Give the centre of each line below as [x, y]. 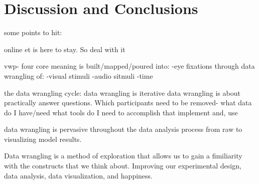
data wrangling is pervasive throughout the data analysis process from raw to [123, 129]
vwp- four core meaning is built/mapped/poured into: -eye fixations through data [129, 66]
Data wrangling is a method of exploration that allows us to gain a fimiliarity [123, 156]
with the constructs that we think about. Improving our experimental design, [123, 166]
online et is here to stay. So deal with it [65, 49]
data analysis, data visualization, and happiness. [78, 175]
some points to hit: [33, 32]
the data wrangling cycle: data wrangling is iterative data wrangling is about [122, 93]
